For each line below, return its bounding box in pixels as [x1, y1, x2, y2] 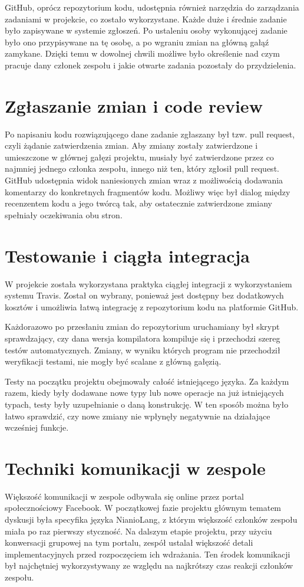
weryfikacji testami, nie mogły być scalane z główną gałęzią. [5, 355, 222, 368]
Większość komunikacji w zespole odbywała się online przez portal [5, 490, 244, 502]
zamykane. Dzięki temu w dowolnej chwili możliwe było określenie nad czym [5, 47, 280, 60]
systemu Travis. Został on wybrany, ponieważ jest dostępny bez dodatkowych [5, 289, 284, 301]
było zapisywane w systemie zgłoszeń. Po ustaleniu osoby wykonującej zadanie [5, 24, 288, 37]
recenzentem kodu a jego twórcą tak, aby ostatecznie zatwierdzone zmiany [5, 197, 272, 209]
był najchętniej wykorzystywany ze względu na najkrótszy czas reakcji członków [5, 559, 293, 572]
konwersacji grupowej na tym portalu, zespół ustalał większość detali [5, 536, 253, 549]
